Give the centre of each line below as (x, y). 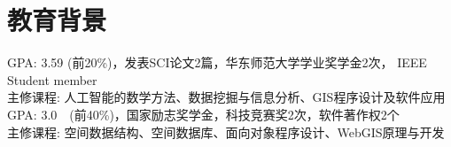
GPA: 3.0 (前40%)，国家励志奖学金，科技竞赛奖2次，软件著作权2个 (203, 114)
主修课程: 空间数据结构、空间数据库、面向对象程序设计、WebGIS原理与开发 (226, 132)
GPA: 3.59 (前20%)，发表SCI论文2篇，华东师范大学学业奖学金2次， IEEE (217, 62)
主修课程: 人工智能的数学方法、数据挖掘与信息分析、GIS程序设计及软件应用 (226, 97)
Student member (52, 79)
